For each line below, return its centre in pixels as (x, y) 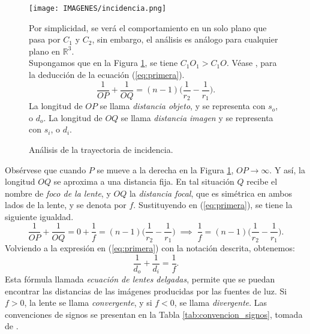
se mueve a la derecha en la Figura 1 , (165, 169)
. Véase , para (252, 63)
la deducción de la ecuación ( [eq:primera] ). (107, 75)
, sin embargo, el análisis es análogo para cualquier (185, 39)
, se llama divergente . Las (221, 303)
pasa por (45, 39)
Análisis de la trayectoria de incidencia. (101, 149)
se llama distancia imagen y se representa (197, 117)
